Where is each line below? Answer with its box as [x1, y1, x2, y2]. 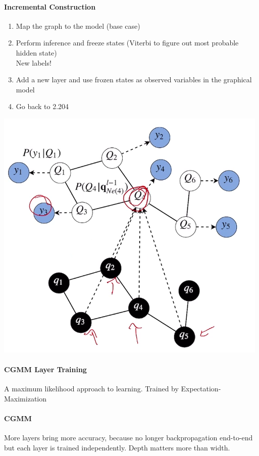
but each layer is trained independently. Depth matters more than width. [4, 442, 230, 452]
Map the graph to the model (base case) [16, 20, 140, 31]
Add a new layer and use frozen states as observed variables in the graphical [16, 74, 252, 85]
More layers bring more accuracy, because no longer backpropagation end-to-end [4, 432, 253, 443]
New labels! [16, 57, 51, 68]
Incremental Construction [4, 1, 96, 12]
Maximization [4, 393, 47, 403]
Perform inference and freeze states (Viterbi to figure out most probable [16, 37, 239, 48]
